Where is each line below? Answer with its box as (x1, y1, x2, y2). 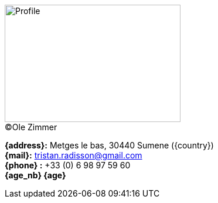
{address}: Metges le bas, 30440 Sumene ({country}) (5, 140, 214, 150)
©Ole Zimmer (5, 122, 57, 132)
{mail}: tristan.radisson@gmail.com (5, 150, 142, 160)
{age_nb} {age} (5, 170, 66, 180)
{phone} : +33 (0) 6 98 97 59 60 (5, 160, 131, 170)
